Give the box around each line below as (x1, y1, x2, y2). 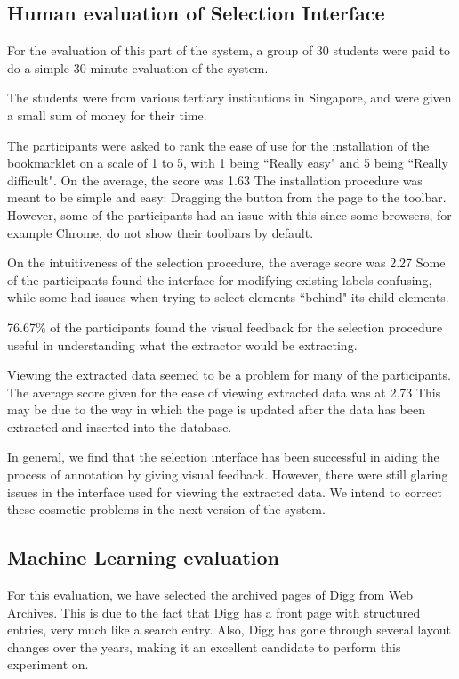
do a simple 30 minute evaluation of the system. (7, 58, 269, 77)
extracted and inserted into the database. (7, 417, 232, 436)
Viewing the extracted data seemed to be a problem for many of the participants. (7, 365, 451, 384)
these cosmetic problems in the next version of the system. (7, 500, 326, 519)
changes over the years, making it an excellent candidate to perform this (7, 637, 401, 656)
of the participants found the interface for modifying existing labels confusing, (7, 270, 432, 289)
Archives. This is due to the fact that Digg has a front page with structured (7, 602, 421, 621)
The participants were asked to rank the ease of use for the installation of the (7, 135, 430, 154)
